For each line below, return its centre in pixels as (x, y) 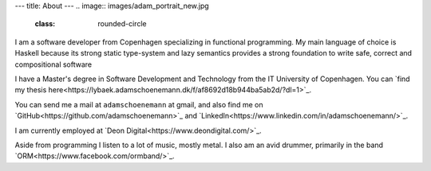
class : (45, 24)
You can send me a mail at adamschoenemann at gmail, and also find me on (139, 104)
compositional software (53, 64)
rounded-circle (122, 24)
